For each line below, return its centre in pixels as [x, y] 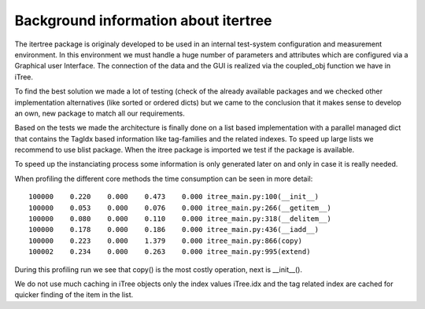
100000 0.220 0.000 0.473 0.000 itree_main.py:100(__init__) [174, 197]
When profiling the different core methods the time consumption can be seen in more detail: [164, 178]
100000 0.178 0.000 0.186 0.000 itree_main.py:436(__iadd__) [174, 230]
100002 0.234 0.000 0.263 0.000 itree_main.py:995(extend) [170, 252]
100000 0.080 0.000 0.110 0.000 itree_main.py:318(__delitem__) [180, 219]
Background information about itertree [143, 20]
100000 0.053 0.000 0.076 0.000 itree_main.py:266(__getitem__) [180, 208]
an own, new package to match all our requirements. [100, 113]
